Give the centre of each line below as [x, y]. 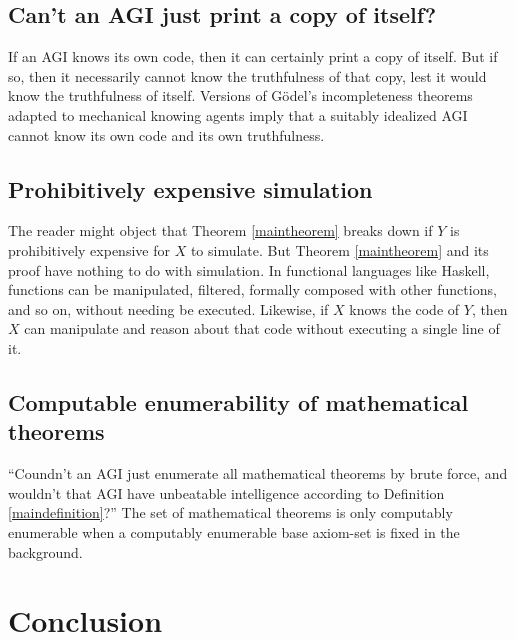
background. [45, 551]
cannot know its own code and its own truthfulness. [166, 134]
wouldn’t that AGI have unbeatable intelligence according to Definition [226, 492]
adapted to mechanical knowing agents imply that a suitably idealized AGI [238, 114]
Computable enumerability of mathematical [238, 401]
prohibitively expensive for [89, 249]
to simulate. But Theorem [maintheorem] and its [339, 249]
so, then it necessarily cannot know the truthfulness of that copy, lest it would [247, 75]
